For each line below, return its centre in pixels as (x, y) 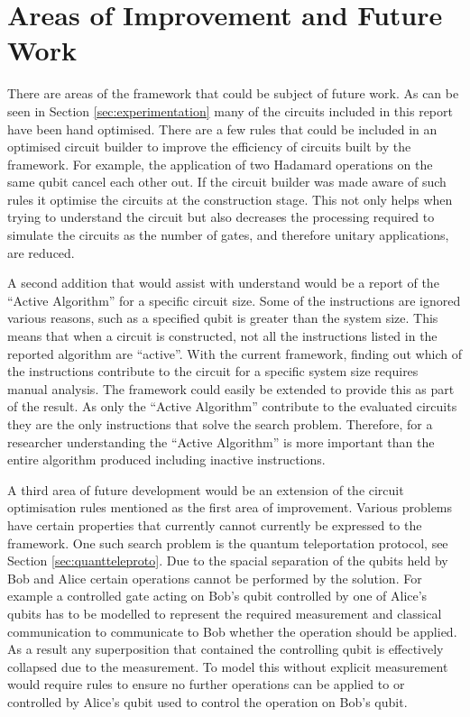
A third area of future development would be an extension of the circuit (206, 489)
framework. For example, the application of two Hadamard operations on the (220, 164)
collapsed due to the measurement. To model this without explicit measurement (228, 666)
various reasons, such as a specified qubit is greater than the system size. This (223, 318)
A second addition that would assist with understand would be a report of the (223, 283)
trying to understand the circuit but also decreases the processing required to (221, 217)
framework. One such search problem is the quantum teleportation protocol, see (228, 542)
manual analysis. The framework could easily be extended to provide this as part (231, 388)
